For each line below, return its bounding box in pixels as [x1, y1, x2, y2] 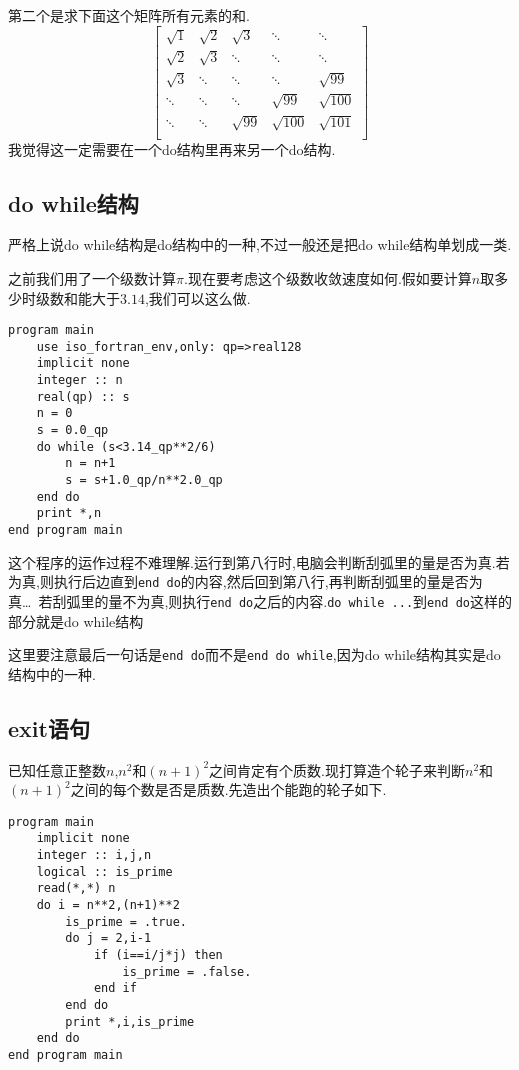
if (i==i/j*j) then [93, 948, 223, 963]
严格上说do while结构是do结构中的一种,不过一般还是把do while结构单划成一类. [8, 234, 512, 255]
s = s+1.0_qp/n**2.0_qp [65, 473, 223, 488]
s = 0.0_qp [36, 423, 109, 438]
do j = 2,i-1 [65, 931, 152, 946]
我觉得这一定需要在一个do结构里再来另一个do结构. [8, 138, 336, 159]
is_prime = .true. [65, 914, 187, 929]
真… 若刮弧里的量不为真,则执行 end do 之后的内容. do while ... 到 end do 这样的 [8, 590, 512, 611]
